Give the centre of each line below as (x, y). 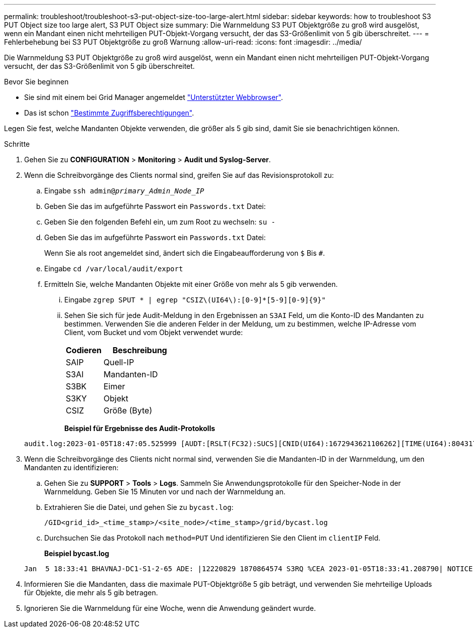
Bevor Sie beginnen (36, 82)
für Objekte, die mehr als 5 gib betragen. (91, 593)
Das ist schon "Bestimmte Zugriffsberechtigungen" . (109, 113)
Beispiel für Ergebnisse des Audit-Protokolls (140, 428)
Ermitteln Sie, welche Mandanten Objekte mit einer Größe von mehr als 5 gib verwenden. (191, 284)
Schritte (17, 144)
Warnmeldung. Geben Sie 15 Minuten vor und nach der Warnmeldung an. (165, 492)
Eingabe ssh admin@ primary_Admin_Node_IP (124, 191)
